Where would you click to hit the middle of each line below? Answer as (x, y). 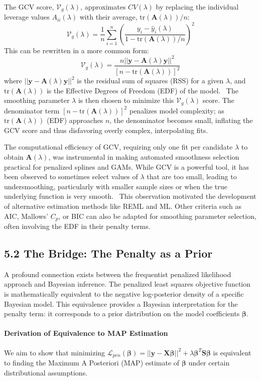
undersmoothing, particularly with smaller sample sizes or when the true (116, 186)
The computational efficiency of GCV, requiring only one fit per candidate (118, 147)
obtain (14, 157)
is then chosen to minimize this (126, 100)
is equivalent (232, 352)
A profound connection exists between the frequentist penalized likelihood (118, 274)
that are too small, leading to (192, 176)
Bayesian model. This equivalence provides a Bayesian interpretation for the (121, 303)
